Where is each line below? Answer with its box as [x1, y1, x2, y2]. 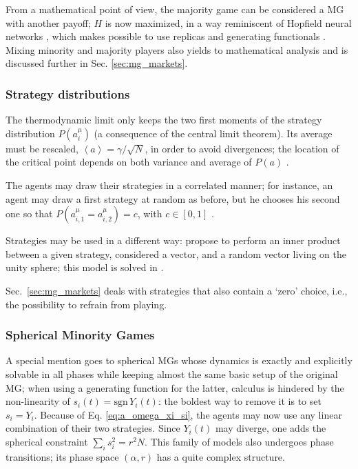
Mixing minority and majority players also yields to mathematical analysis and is [6, 42, 348, 57]
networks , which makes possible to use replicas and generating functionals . [6, 29, 326, 43]
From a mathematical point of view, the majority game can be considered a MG [6, 2, 344, 16]
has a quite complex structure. [156, 449, 285, 463]
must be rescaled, [6, 141, 78, 155]
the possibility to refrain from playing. [6, 297, 167, 311]
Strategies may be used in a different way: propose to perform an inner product [6, 233, 341, 248]
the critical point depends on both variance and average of [6, 154, 252, 169]
